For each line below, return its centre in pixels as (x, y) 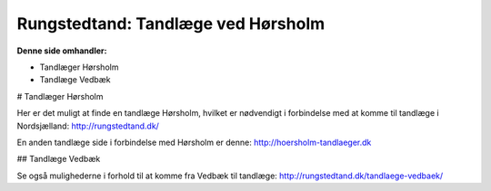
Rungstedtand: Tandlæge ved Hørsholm (171, 24)
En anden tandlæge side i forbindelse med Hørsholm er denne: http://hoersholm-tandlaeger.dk (194, 142)
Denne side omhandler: (62, 51)
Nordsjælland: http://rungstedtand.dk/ (88, 126)
